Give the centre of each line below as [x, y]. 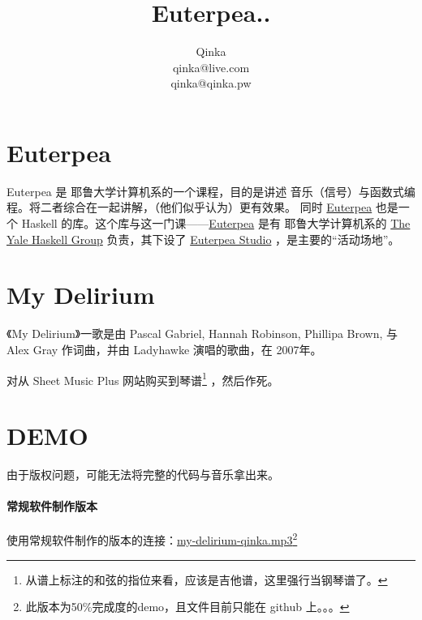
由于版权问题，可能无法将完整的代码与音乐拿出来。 [143, 474]
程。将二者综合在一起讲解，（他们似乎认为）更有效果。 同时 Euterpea [189, 207]
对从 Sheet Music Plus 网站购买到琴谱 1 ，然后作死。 [143, 378]
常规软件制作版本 [52, 506]
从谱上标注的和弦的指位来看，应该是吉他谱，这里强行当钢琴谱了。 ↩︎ [207, 579]
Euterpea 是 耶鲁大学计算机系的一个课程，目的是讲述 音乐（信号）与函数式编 [211, 191]
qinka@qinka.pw [211, 83]
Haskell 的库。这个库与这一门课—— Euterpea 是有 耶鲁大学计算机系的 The [216, 223]
